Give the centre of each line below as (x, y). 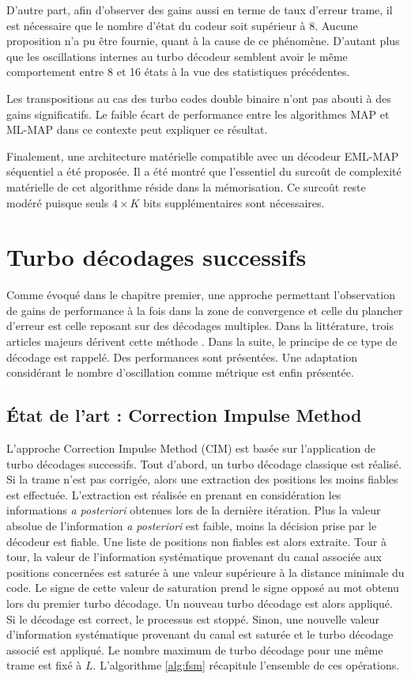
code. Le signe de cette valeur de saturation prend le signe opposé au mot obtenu (203, 588)
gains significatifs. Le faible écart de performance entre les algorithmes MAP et (198, 114)
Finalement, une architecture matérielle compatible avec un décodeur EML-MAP (203, 156)
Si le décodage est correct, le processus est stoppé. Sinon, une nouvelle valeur (193, 618)
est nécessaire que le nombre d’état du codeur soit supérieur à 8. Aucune (182, 25)
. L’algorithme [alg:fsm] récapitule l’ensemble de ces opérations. (246, 665)
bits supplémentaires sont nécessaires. (234, 202)
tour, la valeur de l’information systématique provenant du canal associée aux (194, 557)
